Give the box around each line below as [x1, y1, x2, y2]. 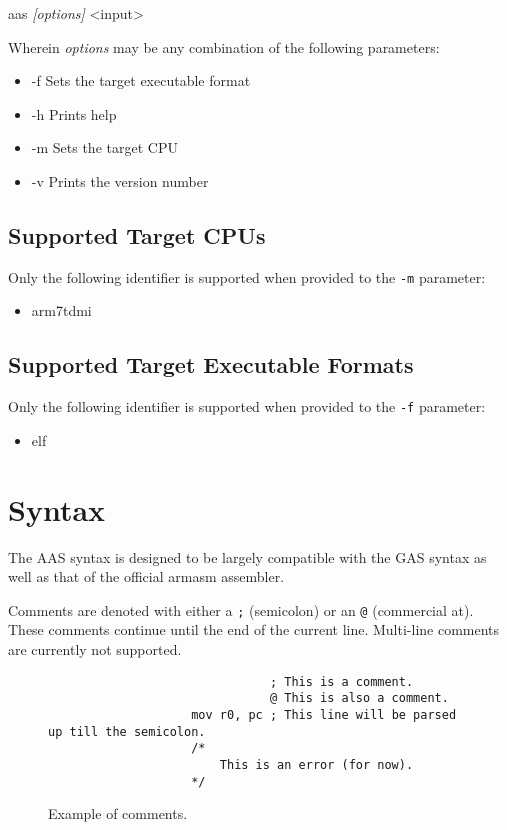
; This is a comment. [269, 674, 414, 689]
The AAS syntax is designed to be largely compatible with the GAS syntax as [8, 546, 487, 567]
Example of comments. [48, 803, 188, 824]
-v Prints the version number [31, 170, 209, 191]
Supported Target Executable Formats [8, 349, 414, 380]
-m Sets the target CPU [31, 137, 178, 158]
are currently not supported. [8, 639, 182, 660]
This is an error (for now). [219, 757, 414, 772]
